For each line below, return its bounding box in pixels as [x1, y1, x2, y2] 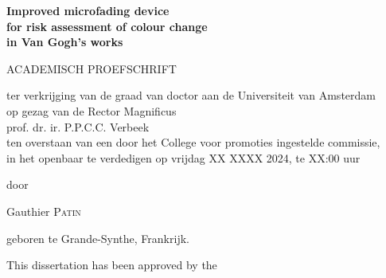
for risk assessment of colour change [6, 18, 208, 34]
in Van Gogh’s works [6, 33, 123, 50]
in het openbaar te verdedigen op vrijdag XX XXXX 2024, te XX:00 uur [6, 149, 361, 166]
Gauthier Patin [6, 202, 81, 219]
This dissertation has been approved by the [6, 256, 217, 273]
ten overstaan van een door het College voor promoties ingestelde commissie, [6, 134, 380, 151]
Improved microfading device [6, 2, 170, 18]
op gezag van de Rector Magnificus [6, 102, 177, 119]
